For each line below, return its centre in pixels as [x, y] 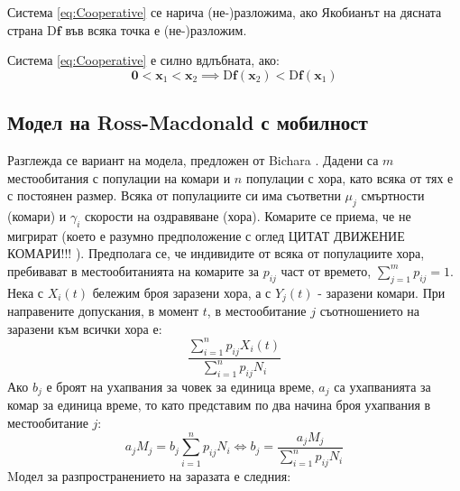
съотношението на [370, 311]
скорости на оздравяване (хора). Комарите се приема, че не [248, 215]
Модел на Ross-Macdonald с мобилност [188, 122]
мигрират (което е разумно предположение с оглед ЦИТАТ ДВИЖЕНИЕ [206, 235]
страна [25, 29]
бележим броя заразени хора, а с [182, 292]
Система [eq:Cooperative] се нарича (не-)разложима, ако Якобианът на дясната [225, 12]
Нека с [26, 292]
